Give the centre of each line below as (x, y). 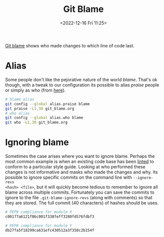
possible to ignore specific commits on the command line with (69, 177)
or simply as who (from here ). (36, 90)
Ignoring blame (37, 142)
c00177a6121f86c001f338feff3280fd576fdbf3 (50, 217)
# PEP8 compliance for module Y (39, 226)
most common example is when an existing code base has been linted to (80, 162)
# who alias (17, 113)
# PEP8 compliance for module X (39, 212)
